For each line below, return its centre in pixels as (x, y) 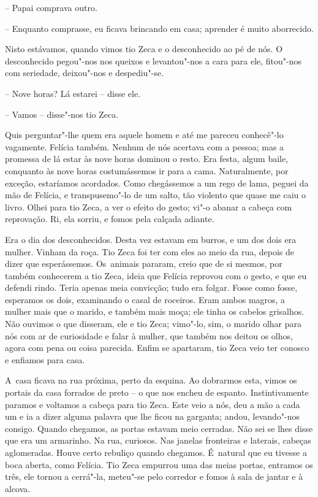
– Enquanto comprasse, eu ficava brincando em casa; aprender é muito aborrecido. (159, 28)
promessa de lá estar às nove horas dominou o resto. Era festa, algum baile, (147, 159)
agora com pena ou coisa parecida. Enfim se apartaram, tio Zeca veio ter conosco (157, 348)
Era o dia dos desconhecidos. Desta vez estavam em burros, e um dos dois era (151, 239)
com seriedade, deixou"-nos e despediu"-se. (84, 73)
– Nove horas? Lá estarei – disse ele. (73, 93)
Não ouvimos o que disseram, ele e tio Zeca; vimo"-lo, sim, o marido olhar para (153, 324)
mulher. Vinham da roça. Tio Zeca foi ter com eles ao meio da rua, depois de (150, 251)
